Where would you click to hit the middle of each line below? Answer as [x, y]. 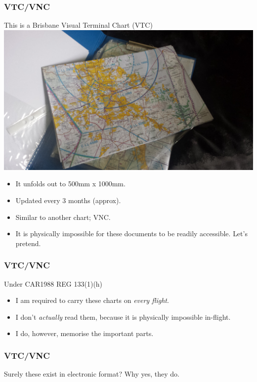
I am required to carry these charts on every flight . [92, 300]
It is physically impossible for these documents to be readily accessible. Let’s [131, 233]
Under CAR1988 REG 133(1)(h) [53, 283]
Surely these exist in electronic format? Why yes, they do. [92, 374]
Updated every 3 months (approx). [68, 200]
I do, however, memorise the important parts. [85, 333]
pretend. [28, 243]
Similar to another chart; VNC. [63, 217]
